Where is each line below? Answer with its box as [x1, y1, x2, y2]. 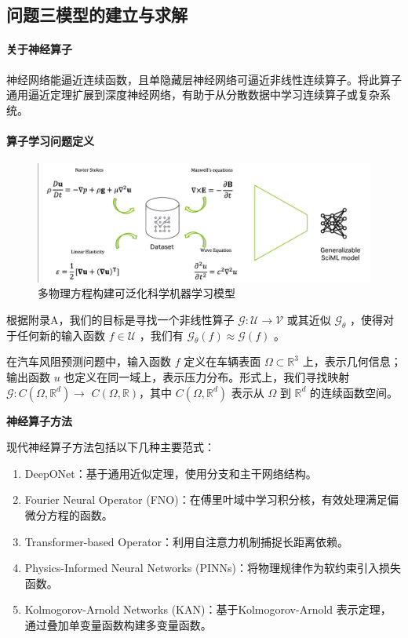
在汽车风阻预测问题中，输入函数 [6, 353, 171, 370]
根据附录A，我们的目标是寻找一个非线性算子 [6, 311, 235, 327]
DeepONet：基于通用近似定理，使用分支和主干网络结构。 [24, 465, 317, 481]
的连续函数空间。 [310, 384, 399, 400]
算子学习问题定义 [6, 132, 94, 148]
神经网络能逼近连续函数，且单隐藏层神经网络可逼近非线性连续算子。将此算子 [6, 71, 402, 87]
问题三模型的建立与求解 [6, 2, 188, 27]
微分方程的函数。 [24, 507, 113, 523]
